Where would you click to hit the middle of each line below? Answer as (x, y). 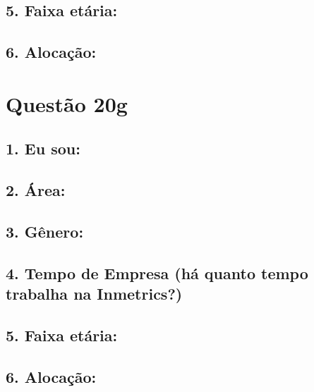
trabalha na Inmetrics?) (94, 294)
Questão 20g (67, 103)
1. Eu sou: (43, 148)
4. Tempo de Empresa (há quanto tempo (157, 272)
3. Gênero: (45, 231)
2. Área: (36, 190)
